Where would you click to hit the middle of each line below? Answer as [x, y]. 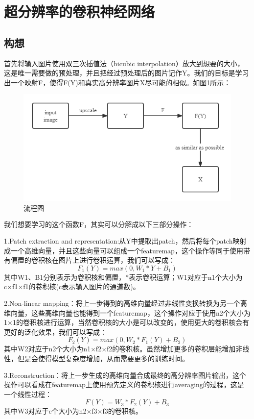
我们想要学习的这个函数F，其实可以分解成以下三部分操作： [99, 224]
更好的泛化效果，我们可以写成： [55, 332]
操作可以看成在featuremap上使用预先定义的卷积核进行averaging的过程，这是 [124, 384]
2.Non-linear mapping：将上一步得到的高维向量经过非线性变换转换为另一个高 [126, 303]
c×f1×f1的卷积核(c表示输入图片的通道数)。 [72, 286]
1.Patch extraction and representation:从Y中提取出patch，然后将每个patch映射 [125, 241]
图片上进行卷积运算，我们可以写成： [117, 260]
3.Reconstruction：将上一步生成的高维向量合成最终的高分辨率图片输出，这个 [125, 375]
